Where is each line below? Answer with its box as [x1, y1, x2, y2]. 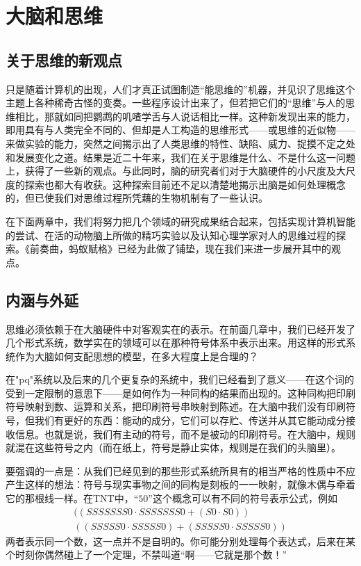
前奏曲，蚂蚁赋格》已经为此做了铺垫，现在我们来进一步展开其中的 [29, 241, 331, 256]
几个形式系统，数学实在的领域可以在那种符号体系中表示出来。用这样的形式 [6, 335, 346, 350]
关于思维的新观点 [6, 49, 122, 70]
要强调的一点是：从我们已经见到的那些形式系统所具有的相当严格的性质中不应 [6, 463, 355, 478]
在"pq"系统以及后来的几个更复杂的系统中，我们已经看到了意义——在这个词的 [6, 372, 355, 387]
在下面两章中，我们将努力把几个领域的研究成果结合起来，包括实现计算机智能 [6, 213, 355, 228]
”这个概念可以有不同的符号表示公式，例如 [148, 491, 337, 506]
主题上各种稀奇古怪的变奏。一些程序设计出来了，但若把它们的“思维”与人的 [6, 95, 346, 110]
